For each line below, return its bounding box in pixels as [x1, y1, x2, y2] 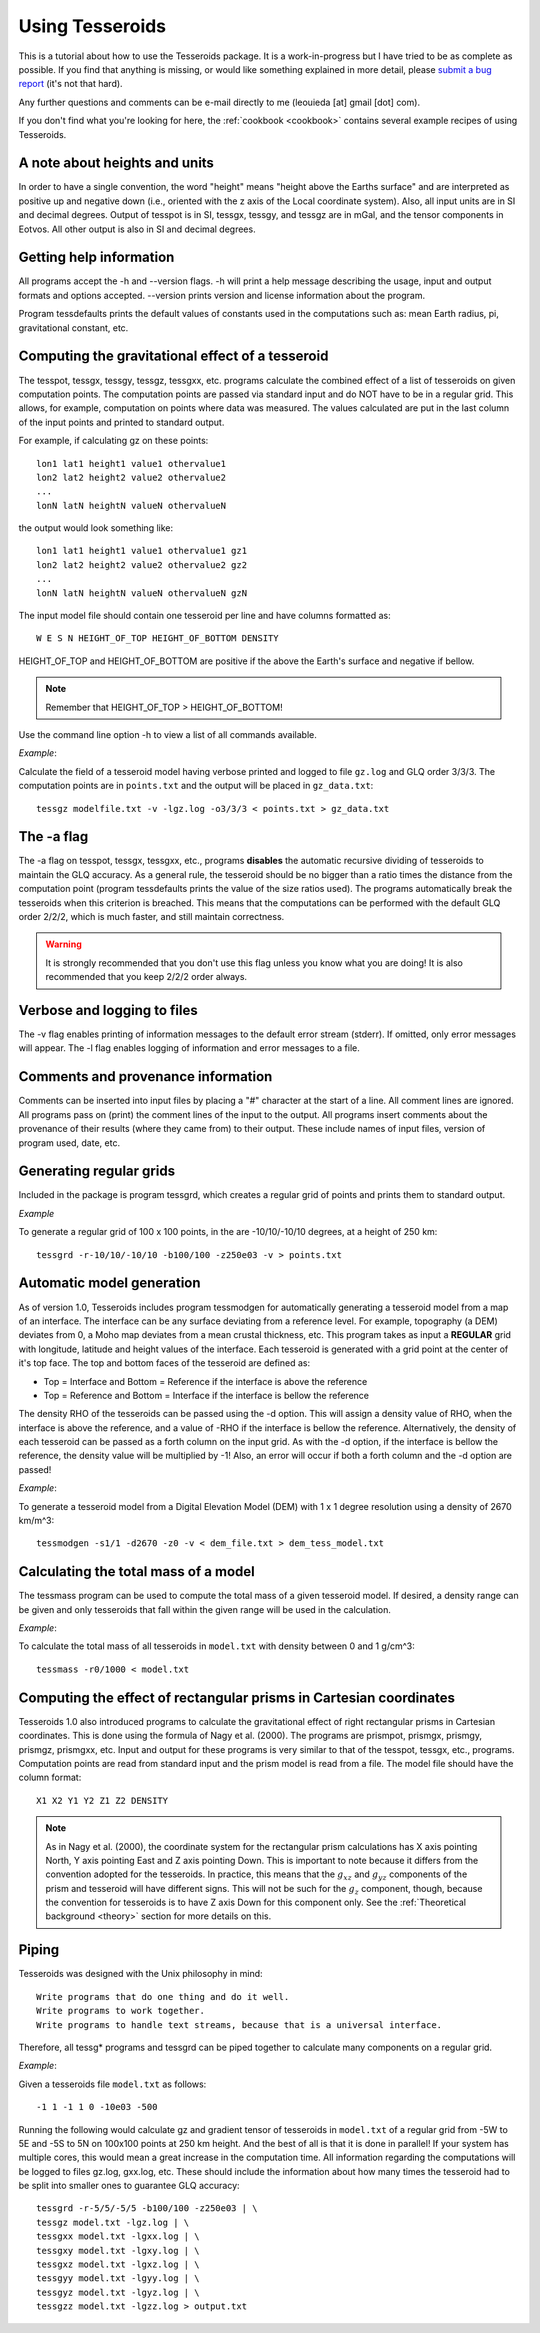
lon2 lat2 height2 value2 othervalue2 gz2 [36, 559, 248, 570]
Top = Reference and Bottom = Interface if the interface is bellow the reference [43, 1389, 370, 1401]
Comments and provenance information [18, 1068, 273, 1085]
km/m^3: [18, 1515, 55, 1527]
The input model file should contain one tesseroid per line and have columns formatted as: [18, 610, 391, 622]
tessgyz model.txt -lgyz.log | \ [36, 2286, 200, 2298]
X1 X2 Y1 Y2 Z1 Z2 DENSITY [36, 1795, 169, 1806]
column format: [18, 1771, 82, 1784]
